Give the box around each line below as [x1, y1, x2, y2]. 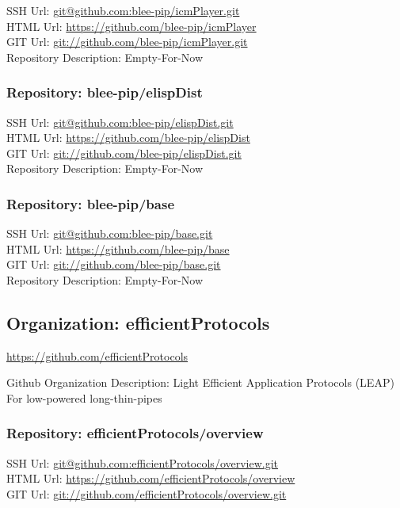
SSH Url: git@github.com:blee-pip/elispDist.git [6, 113, 234, 130]
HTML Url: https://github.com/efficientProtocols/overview [6, 470, 295, 487]
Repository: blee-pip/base [6, 193, 175, 213]
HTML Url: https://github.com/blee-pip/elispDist [6, 129, 250, 146]
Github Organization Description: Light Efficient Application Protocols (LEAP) [6, 374, 394, 391]
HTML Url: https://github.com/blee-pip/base [6, 240, 230, 257]
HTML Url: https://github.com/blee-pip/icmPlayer [6, 17, 257, 34]
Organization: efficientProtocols [6, 310, 270, 334]
